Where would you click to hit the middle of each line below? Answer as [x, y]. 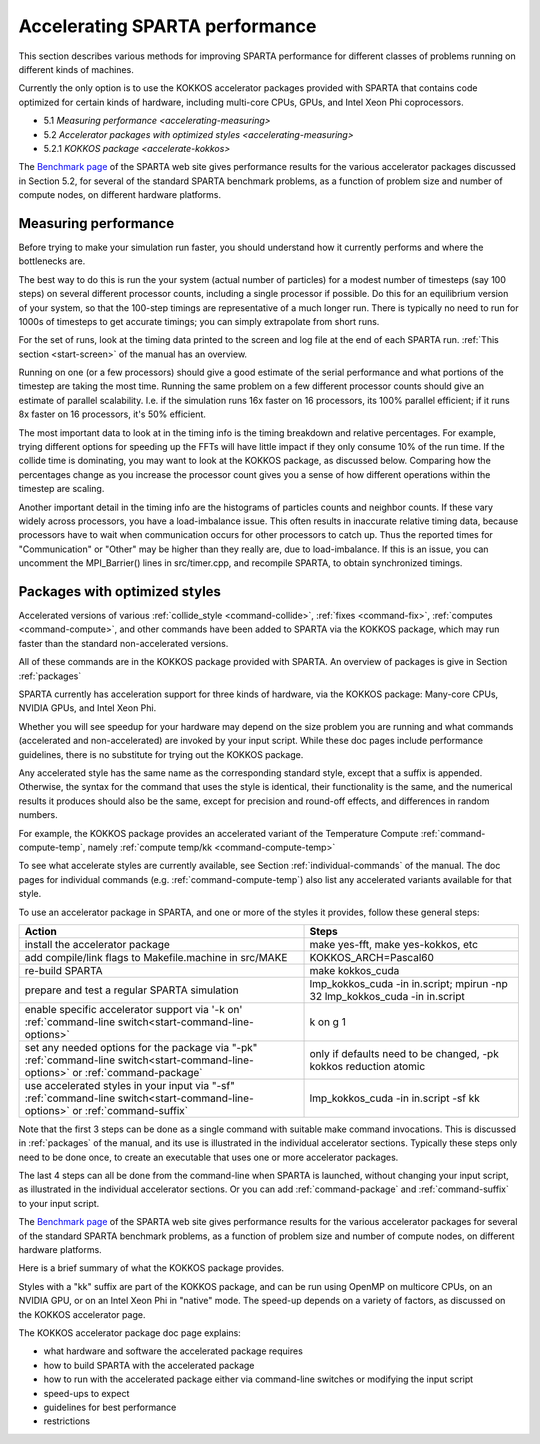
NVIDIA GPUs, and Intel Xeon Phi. [87, 708]
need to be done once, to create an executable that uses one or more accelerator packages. [208, 1157]
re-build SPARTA [64, 970]
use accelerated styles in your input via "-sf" [129, 1085]
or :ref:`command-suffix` [130, 1110]
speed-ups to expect [86, 1393]
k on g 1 [328, 1022]
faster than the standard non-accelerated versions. [123, 643]
